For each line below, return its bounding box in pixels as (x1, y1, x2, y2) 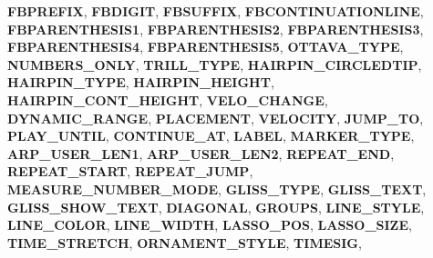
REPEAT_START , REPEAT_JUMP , (7, 162, 253, 181)
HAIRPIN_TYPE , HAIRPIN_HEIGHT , (7, 73, 274, 92)
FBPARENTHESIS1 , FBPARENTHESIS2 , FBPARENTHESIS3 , (7, 19, 424, 38)
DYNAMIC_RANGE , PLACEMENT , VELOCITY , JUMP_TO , (7, 108, 424, 127)
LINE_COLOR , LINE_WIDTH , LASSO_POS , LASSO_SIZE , (7, 215, 412, 234)
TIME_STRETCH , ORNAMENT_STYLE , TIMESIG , (7, 233, 362, 252)
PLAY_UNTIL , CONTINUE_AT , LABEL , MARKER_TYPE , (7, 126, 415, 145)
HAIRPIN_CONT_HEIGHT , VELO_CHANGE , (7, 90, 328, 109)
